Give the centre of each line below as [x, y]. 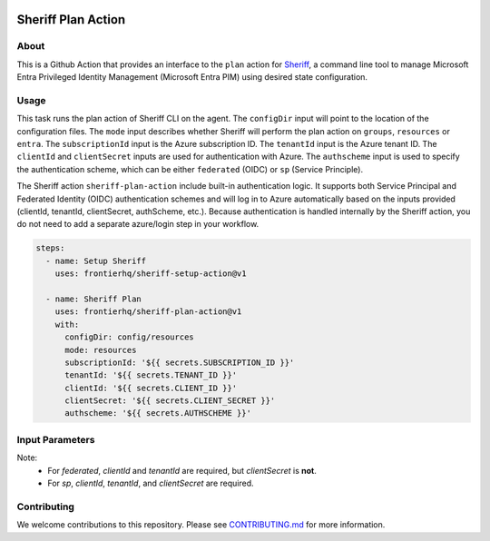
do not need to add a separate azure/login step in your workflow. [138, 224]
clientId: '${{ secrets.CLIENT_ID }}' [151, 388]
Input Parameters [56, 439]
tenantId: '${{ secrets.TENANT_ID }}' [151, 375]
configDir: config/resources [129, 337]
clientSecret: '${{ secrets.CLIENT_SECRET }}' [170, 401]
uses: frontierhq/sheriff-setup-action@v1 [151, 274]
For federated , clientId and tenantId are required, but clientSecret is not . [182, 470]
